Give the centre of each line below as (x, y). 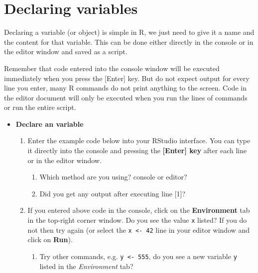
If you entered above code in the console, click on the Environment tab (139, 210)
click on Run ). (50, 239)
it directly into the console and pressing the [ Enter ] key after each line (137, 150)
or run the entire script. (40, 107)
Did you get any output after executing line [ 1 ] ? (113, 193)
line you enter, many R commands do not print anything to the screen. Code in (125, 88)
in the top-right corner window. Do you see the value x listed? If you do (137, 220)
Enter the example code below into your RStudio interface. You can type (139, 140)
